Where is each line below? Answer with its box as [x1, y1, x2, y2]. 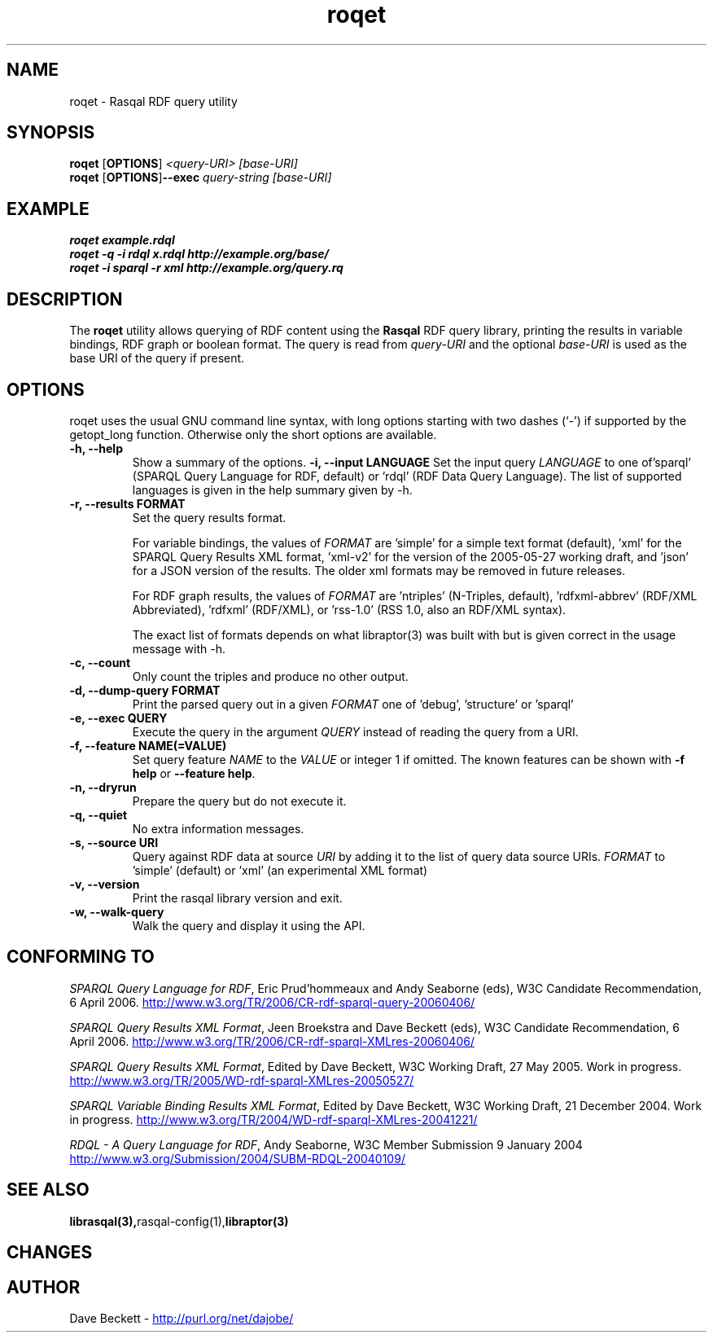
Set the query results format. [132, 510, 287, 525]
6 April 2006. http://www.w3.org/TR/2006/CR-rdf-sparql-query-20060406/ [69, 994, 475, 1009]
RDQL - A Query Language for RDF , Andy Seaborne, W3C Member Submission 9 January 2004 [69, 1137, 583, 1152]
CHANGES [7, 1242, 93, 1263]
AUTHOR [7, 1276, 81, 1297]
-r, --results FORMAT [69, 496, 186, 511]
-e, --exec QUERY [69, 710, 168, 725]
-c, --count [69, 655, 131, 669]
